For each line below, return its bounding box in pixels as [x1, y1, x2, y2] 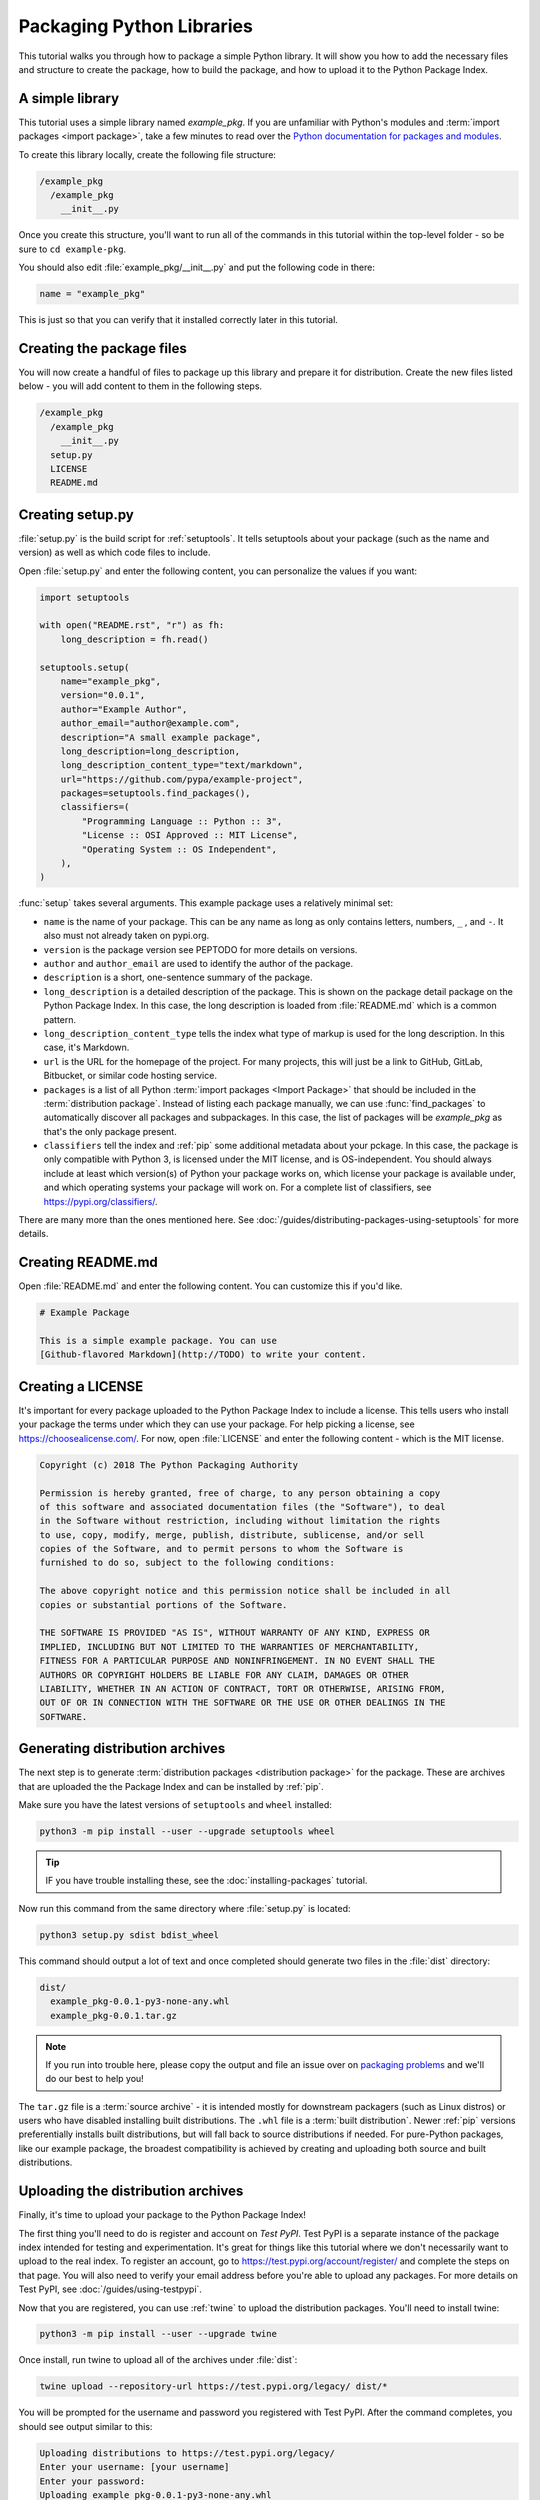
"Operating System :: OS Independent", [81, 843, 277, 855]
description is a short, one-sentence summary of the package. [43, 971, 314, 984]
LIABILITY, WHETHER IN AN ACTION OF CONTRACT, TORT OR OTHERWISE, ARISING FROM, [39, 1683, 446, 1694]
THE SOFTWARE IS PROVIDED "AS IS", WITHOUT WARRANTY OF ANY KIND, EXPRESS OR [39, 1627, 430, 1639]
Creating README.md [18, 1254, 159, 1271]
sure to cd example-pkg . [18, 243, 127, 255]
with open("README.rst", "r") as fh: [39, 620, 225, 631]
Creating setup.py [18, 506, 134, 523]
